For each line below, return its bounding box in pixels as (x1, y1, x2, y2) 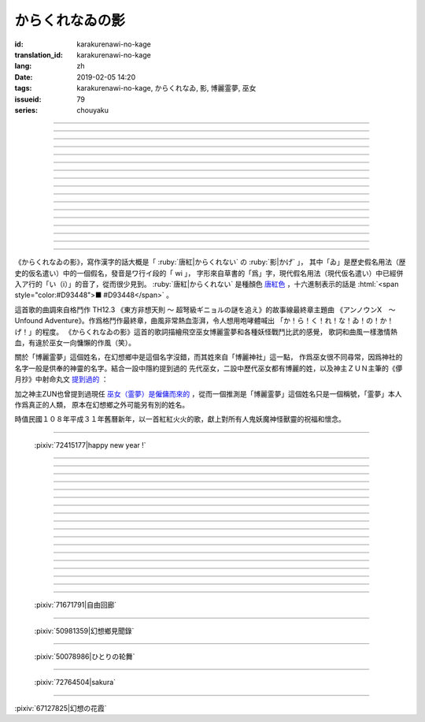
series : (14, 105, 39, 114)
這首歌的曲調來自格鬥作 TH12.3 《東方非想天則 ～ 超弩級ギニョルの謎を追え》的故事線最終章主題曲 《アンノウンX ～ (14, 304, 396, 314)
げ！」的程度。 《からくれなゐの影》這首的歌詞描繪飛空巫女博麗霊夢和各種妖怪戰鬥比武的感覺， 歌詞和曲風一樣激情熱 (14, 327, 397, 337)
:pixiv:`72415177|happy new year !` (34, 440, 146, 449)
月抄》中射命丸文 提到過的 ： (14, 374, 109, 384)
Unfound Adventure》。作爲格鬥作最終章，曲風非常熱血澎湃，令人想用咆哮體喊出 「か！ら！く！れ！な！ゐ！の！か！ (14, 316, 394, 326)
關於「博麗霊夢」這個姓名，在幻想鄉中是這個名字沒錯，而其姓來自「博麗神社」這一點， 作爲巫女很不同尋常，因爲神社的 (14, 352, 403, 362)
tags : (14, 84, 32, 93)
